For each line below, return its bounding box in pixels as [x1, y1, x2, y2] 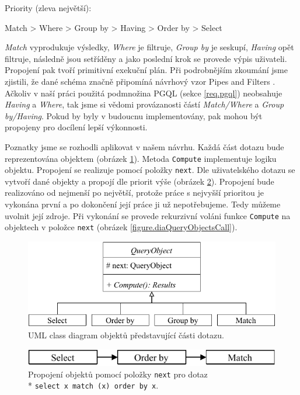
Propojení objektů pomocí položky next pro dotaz [28, 368, 208, 380]
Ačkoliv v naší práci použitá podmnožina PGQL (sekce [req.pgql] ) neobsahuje [5, 86, 282, 99]
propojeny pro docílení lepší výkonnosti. [5, 121, 148, 133]
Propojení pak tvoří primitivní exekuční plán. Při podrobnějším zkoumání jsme [5, 64, 288, 76]
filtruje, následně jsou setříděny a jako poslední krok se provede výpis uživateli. [5, 52, 287, 64]
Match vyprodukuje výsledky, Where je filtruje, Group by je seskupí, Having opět [5, 41, 294, 53]
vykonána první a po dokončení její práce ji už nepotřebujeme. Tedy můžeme [5, 198, 281, 210]
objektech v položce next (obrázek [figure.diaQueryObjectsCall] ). [5, 221, 238, 233]
